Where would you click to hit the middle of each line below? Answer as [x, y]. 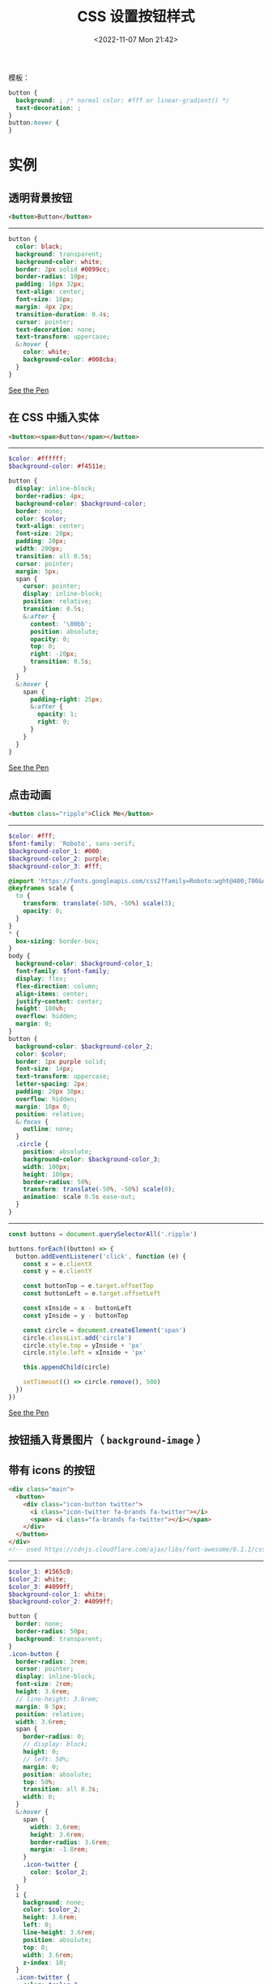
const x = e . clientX [57, 1264]
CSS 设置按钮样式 [136, 17]
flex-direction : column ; [57, 986]
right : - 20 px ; [54, 654]
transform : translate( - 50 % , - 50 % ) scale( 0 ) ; [99, 1190]
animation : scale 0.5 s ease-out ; [79, 1197]
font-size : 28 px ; [45, 534]
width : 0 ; [40, 1797]
